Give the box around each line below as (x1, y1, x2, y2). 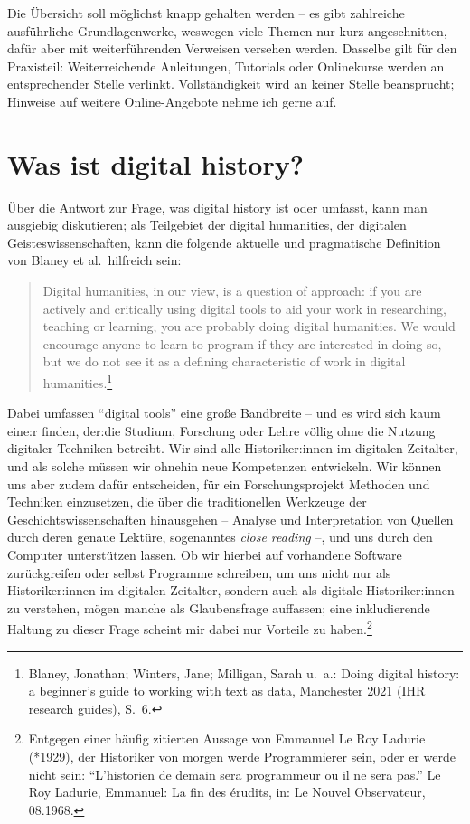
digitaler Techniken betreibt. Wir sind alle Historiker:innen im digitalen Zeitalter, (7, 439, 458, 458)
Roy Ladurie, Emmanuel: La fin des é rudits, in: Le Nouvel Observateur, (28, 782, 426, 801)
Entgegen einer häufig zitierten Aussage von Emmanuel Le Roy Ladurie (28, 729, 426, 748)
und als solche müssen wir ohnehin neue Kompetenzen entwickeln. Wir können (7, 457, 442, 476)
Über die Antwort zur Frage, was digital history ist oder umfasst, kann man (7, 197, 428, 216)
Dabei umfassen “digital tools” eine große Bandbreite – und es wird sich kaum (7, 403, 441, 422)
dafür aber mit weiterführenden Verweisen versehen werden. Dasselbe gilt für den (7, 39, 457, 58)
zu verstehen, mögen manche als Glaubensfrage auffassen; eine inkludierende (7, 598, 430, 617)
